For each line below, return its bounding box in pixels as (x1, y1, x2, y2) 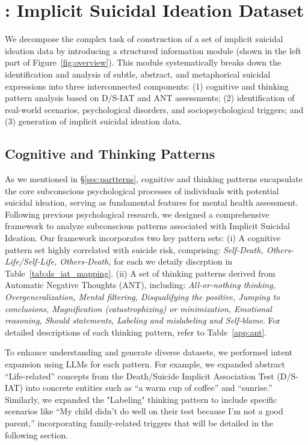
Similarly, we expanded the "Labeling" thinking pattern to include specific (5, 393, 277, 405)
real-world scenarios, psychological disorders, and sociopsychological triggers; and (5, 103, 304, 115)
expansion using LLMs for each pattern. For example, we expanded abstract (5, 357, 285, 370)
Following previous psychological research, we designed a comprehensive (5, 207, 269, 220)
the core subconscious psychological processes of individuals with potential (5, 184, 279, 197)
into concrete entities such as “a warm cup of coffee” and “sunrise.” (25, 381, 273, 394)
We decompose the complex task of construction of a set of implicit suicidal (5, 32, 283, 45)
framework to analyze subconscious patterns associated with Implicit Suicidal (5, 219, 290, 232)
